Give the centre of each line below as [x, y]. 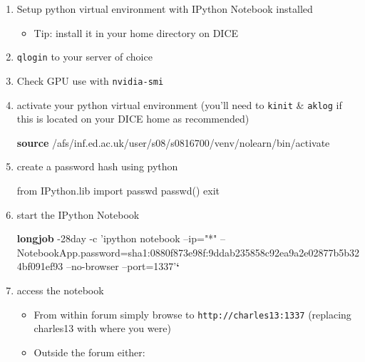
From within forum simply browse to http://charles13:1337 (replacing [192, 314]
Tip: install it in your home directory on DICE [136, 32]
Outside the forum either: [89, 352]
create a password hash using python [97, 166]
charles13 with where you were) [102, 328]
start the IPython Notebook [78, 214]
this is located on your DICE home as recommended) [133, 119]
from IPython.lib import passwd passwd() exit [118, 190]
